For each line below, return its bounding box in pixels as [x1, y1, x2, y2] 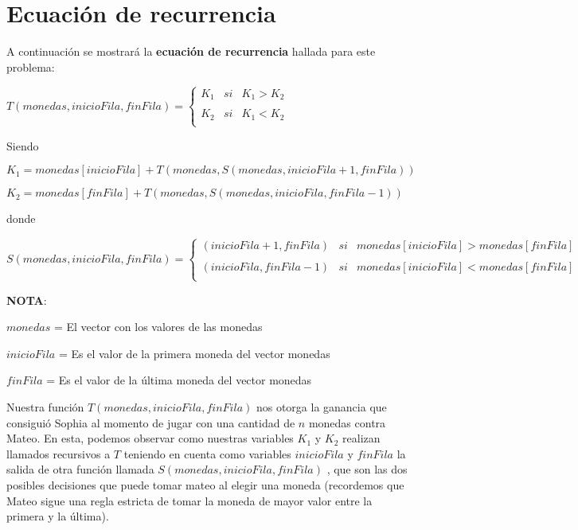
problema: [6, 58, 55, 75]
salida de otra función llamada [6, 461, 154, 477]
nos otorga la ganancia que [256, 399, 387, 415]
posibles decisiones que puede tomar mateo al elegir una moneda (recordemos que [6, 477, 404, 493]
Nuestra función [6, 399, 84, 415]
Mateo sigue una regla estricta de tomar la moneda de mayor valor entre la [6, 492, 373, 509]
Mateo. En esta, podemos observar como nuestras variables [6, 430, 294, 446]
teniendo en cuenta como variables [123, 445, 291, 462]
